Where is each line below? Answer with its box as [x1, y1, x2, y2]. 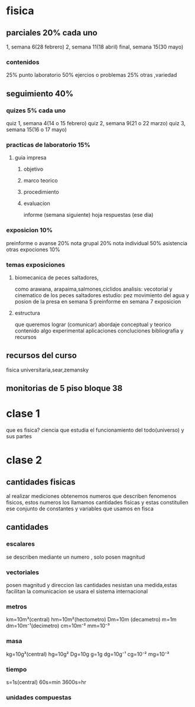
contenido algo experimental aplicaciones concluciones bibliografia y [14, 327, 184, 334]
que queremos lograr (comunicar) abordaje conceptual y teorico [14, 321, 171, 328]
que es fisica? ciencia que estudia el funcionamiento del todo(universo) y [6, 426, 184, 434]
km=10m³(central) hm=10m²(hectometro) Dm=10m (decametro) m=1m [6, 616, 177, 623]
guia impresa [14, 154, 47, 161]
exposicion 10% [6, 226, 53, 234]
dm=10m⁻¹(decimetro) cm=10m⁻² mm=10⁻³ [6, 622, 110, 630]
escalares [6, 540, 35, 548]
